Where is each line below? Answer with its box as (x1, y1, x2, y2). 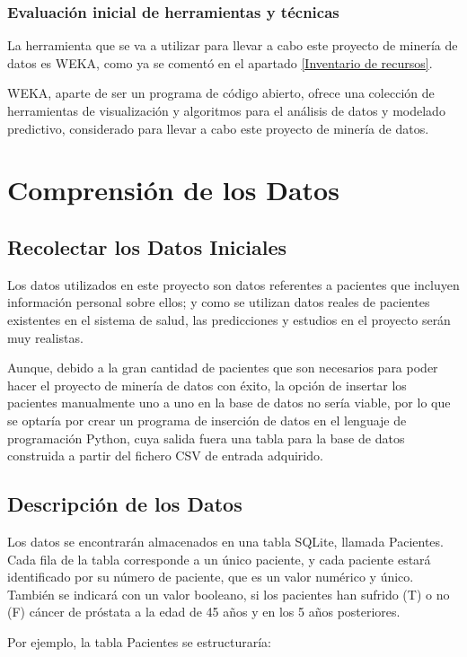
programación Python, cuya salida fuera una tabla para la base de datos (7, 428, 405, 447)
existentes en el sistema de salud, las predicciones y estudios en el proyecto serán (7, 310, 451, 328)
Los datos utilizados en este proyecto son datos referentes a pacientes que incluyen (7, 275, 460, 293)
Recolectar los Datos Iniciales (7, 232, 287, 260)
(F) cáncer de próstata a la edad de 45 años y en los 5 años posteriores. (7, 602, 401, 621)
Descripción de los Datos (7, 490, 242, 518)
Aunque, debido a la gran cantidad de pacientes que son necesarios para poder (7, 358, 438, 377)
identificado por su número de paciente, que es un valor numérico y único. (7, 567, 414, 586)
